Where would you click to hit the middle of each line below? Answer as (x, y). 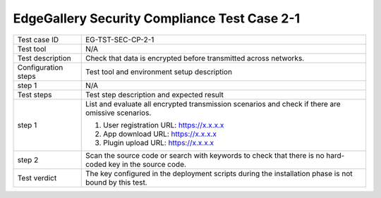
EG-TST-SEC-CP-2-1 (120, 39)
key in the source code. (147, 164)
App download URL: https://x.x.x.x (160, 134)
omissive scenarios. (118, 113)
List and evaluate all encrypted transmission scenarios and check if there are (213, 104)
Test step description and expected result (154, 94)
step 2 (28, 160)
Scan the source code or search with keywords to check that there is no (205, 155)
